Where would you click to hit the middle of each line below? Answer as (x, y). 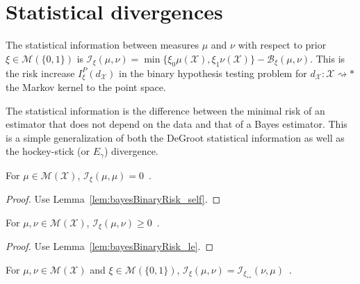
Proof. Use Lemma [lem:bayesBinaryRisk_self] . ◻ (113, 199)
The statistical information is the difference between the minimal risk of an (165, 110)
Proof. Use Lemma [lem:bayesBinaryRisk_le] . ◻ (110, 246)
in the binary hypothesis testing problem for (213, 73)
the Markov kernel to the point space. (86, 86)
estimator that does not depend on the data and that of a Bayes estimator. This (177, 124)
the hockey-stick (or (48, 151)
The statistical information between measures (103, 45)
